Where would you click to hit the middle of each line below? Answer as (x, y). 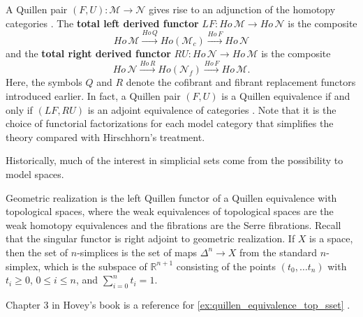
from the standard (279, 252)
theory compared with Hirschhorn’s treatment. (105, 137)
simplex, (23, 266)
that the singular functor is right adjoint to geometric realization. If (150, 238)
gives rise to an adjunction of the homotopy (242, 9)
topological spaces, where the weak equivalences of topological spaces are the (170, 211)
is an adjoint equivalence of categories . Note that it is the (212, 109)
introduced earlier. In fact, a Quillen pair (93, 95)
